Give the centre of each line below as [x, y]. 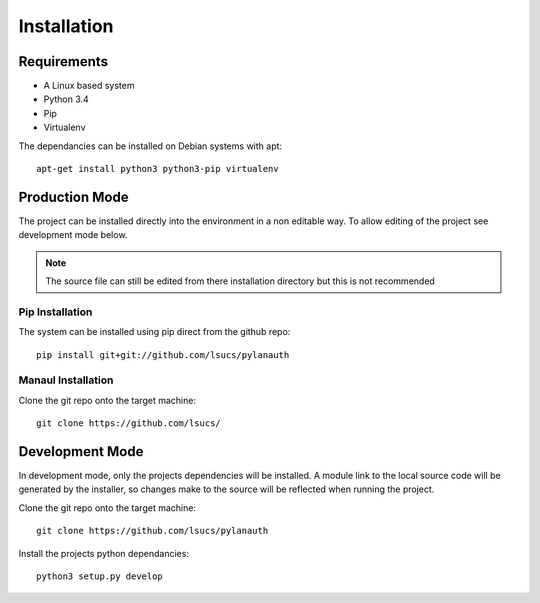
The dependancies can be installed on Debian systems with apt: [150, 146]
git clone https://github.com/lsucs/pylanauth [152, 531]
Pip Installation [55, 312]
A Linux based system [89, 86]
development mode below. [73, 235]
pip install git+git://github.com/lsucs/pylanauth [163, 354]
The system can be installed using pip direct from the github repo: [154, 332]
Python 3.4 [66, 99]
